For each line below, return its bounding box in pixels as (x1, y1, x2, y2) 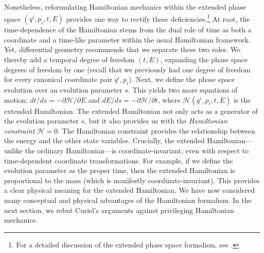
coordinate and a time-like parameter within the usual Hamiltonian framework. (4, 34, 251, 45)
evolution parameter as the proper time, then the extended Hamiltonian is (4, 165, 235, 176)
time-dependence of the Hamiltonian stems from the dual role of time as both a (4, 24, 252, 35)
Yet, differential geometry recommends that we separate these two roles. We (4, 44, 241, 55)
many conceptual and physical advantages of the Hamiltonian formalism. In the (4, 194, 252, 205)
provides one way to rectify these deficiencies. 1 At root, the (66, 12, 250, 24)
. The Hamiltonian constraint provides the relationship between (57, 125, 255, 136)
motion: (4, 94, 28, 105)
